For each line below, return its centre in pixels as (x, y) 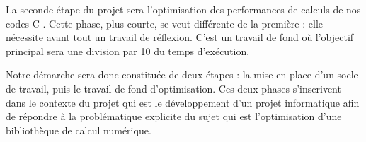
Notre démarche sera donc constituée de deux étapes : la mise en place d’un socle (182, 75)
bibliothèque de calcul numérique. (79, 130)
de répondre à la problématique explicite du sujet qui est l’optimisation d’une (174, 116)
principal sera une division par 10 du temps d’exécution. (128, 51)
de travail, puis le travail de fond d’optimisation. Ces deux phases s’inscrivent (173, 88)
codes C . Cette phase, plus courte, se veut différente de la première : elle (164, 23)
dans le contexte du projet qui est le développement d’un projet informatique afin (183, 102)
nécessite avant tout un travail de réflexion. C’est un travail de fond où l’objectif (180, 37)
